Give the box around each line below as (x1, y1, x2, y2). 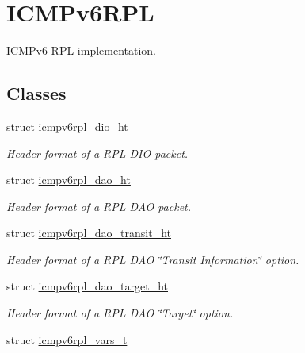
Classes (6, 81, 67, 106)
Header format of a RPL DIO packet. (6, 144, 189, 161)
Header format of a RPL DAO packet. (6, 198, 192, 214)
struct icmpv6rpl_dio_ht (6, 117, 128, 134)
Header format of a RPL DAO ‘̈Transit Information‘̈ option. (6, 251, 299, 267)
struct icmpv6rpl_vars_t (6, 331, 128, 347)
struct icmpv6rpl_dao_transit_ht (6, 224, 171, 241)
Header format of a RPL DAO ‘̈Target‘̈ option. (6, 305, 234, 321)
